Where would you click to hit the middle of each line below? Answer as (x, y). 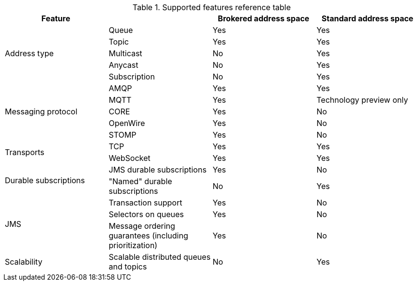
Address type (29, 53)
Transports (25, 152)
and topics (128, 267)
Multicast (125, 53)
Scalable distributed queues (160, 257)
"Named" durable (140, 181)
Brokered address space (263, 18)
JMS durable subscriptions (158, 170)
